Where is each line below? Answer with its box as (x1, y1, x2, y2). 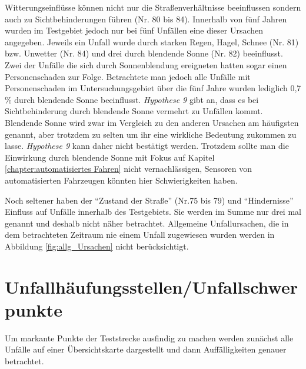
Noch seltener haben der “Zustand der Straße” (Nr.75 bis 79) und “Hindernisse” (5, 194, 294, 206)
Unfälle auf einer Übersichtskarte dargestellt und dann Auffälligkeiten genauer (5, 343, 287, 355)
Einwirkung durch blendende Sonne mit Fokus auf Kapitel (5, 151, 215, 163)
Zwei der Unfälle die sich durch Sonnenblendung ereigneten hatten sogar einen (5, 58, 287, 71)
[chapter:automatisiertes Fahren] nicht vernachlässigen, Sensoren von (5, 162, 252, 175)
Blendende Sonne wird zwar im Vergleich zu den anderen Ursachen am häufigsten (5, 116, 299, 128)
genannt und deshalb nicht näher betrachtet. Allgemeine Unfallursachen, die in (5, 217, 289, 229)
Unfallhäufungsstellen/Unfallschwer (5, 274, 298, 298)
